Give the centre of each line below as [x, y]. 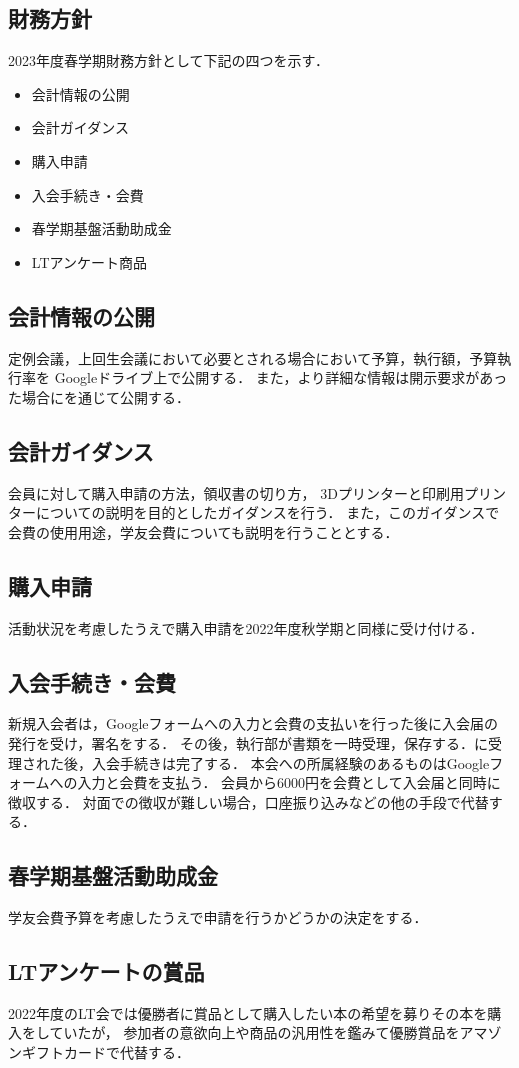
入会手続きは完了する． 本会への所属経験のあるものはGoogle [290, 762]
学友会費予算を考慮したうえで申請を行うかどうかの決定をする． [218, 917]
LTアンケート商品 [89, 261]
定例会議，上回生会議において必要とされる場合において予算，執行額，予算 [253, 357]
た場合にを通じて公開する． [99, 396]
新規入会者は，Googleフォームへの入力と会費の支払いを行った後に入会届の [253, 723]
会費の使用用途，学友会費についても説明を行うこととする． [203, 531]
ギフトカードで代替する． [105, 1052]
